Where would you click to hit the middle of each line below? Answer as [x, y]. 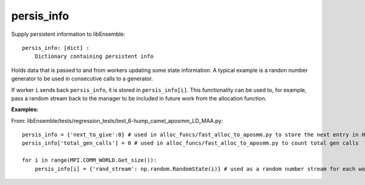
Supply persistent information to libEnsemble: [68, 34]
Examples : [25, 110]
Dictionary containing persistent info [94, 57]
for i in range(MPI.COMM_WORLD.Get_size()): [90, 160]
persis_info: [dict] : [56, 48]
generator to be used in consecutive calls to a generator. [82, 79]
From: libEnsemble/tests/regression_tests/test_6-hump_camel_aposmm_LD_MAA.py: [117, 120]
